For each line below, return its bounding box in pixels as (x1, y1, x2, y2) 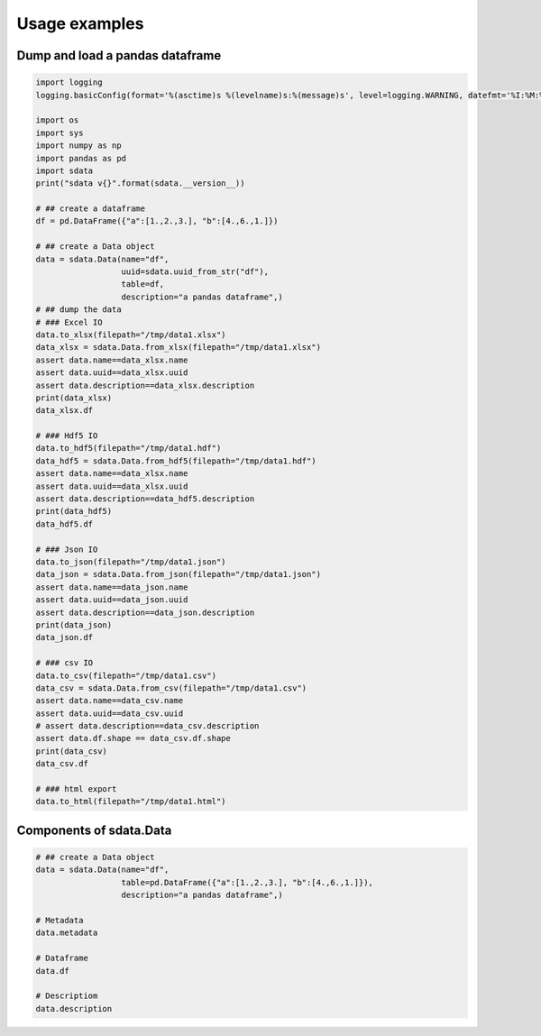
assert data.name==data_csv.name (35, 695, 184, 706)
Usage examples (16, 14, 144, 33)
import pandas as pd (35, 153, 126, 163)
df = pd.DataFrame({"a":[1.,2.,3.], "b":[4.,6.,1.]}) (35, 216, 279, 226)
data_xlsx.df (35, 406, 94, 416)
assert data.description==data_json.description (35, 607, 255, 618)
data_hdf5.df (35, 518, 94, 529)
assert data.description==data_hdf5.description (35, 494, 255, 504)
